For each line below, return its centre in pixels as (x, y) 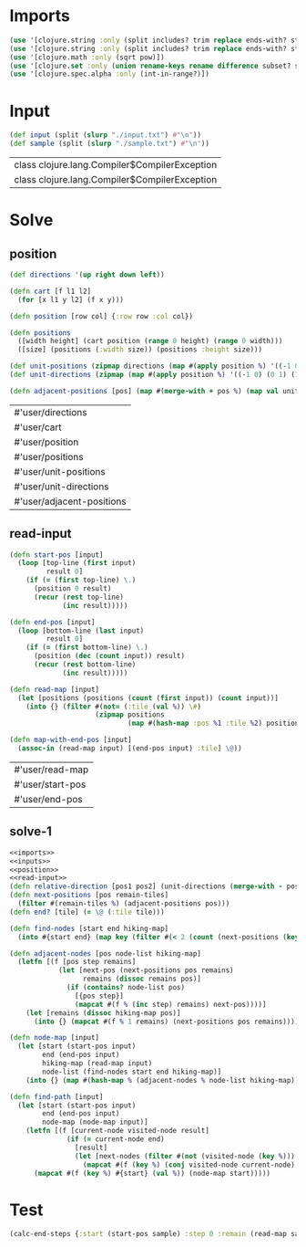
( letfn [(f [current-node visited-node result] (117, 1131)
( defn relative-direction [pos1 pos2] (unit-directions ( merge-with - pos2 (156, 886)
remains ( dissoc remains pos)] (142, 979)
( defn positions (40, 333)
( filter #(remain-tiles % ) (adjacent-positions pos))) (124, 904)
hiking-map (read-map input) (97, 1064)
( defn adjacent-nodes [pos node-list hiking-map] (106, 954)
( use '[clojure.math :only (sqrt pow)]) (87, 57)
